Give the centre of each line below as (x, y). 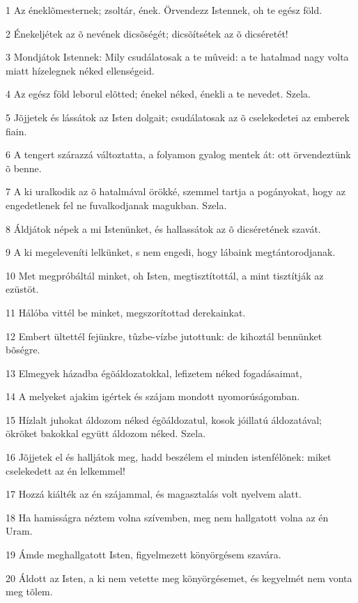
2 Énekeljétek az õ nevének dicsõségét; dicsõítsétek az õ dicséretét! (147, 33)
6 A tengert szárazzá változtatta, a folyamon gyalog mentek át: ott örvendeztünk (178, 154)
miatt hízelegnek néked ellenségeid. (80, 70)
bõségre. (23, 350)
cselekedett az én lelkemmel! (65, 470)
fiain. (16, 131)
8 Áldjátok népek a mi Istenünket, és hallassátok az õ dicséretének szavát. (163, 228)
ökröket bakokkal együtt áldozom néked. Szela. (106, 433)
